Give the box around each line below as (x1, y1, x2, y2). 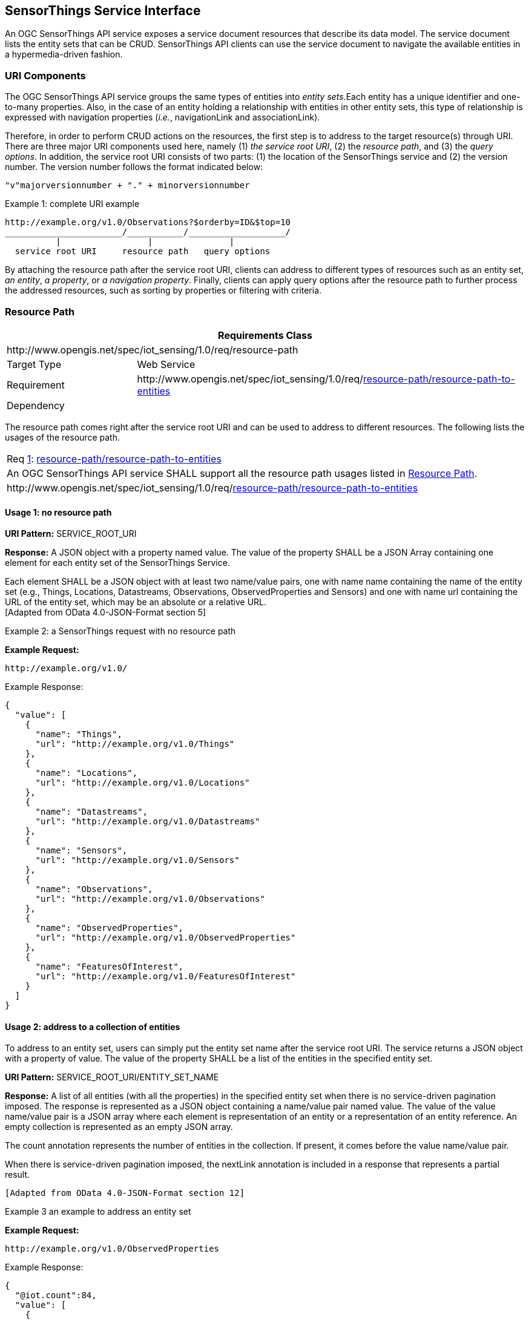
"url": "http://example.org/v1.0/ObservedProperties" (35, 933, 296, 943)
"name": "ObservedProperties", (35, 923, 184, 933)
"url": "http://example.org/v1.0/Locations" (35, 778, 250, 788)
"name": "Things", (35, 729, 122, 740)
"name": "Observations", (35, 884, 153, 895)
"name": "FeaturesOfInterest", (35, 962, 184, 972)
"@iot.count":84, (15, 1290, 97, 1301)
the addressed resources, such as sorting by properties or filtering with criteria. (5, 285, 322, 296)
